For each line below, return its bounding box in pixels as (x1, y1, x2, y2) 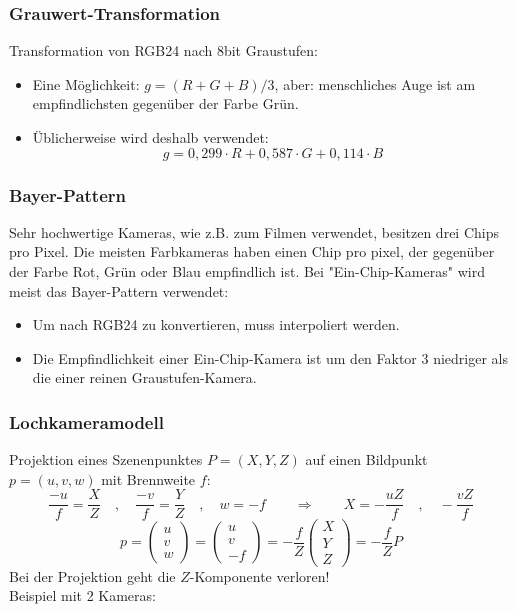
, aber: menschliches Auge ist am (274, 73, 476, 94)
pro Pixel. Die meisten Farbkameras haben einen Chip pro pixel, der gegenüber (9, 241, 495, 262)
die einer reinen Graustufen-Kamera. (32, 367, 257, 388)
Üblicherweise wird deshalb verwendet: (32, 127, 269, 147)
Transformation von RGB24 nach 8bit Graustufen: (9, 40, 318, 61)
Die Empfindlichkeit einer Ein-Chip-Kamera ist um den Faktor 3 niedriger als (32, 347, 509, 368)
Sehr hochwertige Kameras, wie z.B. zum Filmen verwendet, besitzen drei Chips (9, 221, 499, 242)
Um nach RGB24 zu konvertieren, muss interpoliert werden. (32, 314, 400, 335)
